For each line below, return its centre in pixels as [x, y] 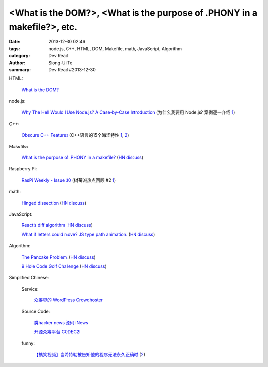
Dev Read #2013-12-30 [72, 69]
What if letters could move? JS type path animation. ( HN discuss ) [88, 234]
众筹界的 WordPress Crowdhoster [68, 300]
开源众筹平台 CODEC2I [57, 332]
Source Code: [36, 311]
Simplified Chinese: [29, 278]
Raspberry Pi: [23, 169]
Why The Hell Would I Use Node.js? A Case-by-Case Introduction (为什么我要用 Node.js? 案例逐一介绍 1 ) [128, 112]
